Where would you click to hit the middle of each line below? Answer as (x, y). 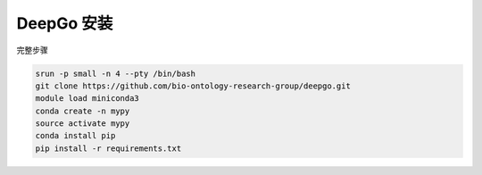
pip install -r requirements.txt (108, 148)
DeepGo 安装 (65, 23)
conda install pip (75, 136)
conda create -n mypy (83, 111)
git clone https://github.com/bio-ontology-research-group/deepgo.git (193, 86)
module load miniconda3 (87, 99)
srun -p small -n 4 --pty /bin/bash (116, 73)
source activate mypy (83, 124)
